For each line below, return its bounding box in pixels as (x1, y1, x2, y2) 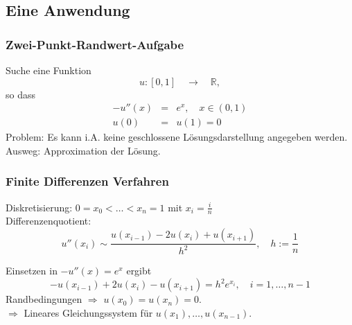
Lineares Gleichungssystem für (24, 305, 153, 319)
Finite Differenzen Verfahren (6, 173, 169, 190)
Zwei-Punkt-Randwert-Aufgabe (6, 35, 184, 53)
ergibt (126, 263, 152, 278)
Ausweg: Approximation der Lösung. (6, 143, 161, 157)
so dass (6, 87, 35, 101)
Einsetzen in (6, 263, 58, 278)
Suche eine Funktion (6, 63, 91, 77)
